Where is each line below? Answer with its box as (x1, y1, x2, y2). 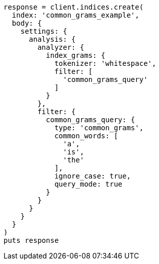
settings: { (20, 27, 67, 35)
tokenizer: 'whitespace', (54, 59, 156, 67)
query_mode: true (54, 180, 123, 188)
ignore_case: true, (54, 172, 131, 180)
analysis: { (29, 35, 76, 43)
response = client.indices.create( (4, 3, 144, 11)
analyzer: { (37, 43, 85, 51)
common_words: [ (54, 132, 118, 140)
